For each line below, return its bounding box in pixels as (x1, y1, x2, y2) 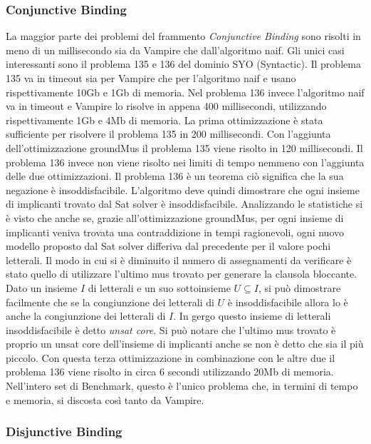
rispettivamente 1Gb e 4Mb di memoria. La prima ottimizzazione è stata (6, 112, 323, 127)
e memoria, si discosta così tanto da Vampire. (6, 392, 204, 407)
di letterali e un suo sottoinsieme (88, 280, 231, 295)
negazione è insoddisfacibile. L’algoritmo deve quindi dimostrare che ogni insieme (6, 182, 360, 197)
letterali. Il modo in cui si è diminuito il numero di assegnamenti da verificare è (6, 252, 352, 267)
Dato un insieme (6, 280, 78, 295)
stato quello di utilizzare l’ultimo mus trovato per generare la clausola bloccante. (6, 266, 357, 281)
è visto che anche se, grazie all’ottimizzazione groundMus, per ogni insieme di (6, 210, 344, 225)
